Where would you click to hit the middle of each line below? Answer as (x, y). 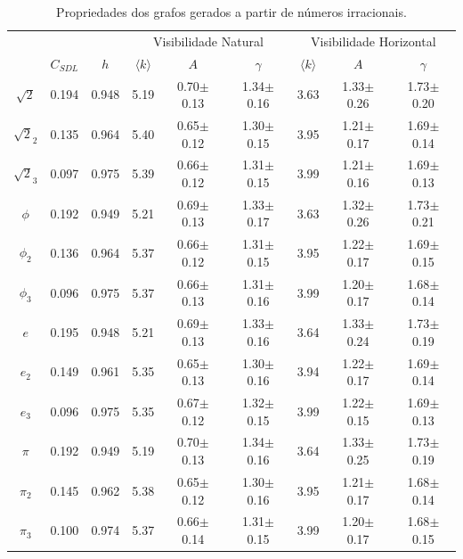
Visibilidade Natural (208, 41)
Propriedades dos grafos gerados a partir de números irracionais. (231, 12)
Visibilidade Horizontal (374, 41)
